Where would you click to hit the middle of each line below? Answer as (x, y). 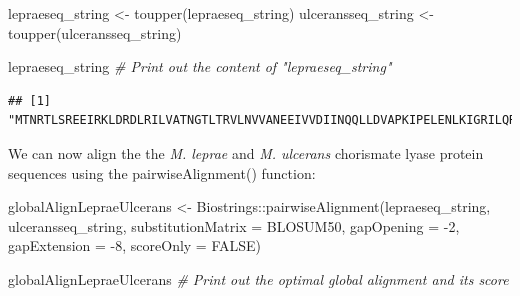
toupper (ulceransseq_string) (95, 32)
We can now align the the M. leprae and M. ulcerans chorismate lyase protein (246, 152)
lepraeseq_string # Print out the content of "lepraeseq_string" (200, 66)
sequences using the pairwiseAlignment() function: (162, 172)
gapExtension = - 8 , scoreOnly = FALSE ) (135, 245)
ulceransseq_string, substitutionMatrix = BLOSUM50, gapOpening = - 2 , (234, 225)
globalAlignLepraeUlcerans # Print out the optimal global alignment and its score (258, 278)
